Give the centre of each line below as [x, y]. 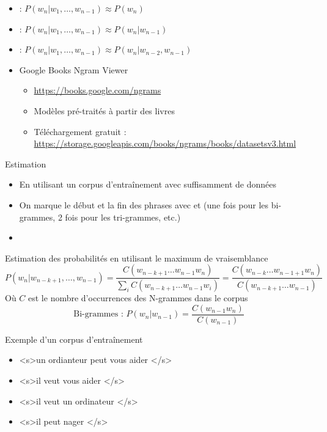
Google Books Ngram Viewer [74, 69]
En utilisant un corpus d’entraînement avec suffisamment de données [148, 184]
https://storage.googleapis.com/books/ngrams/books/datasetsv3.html [165, 143]
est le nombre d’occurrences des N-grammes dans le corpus [138, 298]
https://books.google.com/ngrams [97, 90]
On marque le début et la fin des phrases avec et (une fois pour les [144, 204]
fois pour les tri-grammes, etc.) [123, 217]
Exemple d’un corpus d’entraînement [74, 339]
